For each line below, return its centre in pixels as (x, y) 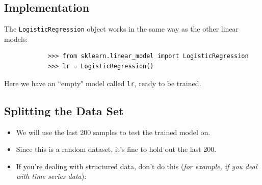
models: (16, 38)
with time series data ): (51, 176)
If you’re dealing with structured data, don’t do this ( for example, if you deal (137, 166)
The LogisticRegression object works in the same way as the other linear (122, 29)
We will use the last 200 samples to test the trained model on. (113, 132)
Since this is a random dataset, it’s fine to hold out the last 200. (116, 149)
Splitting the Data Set (64, 110)
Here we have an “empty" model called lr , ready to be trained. (103, 83)
